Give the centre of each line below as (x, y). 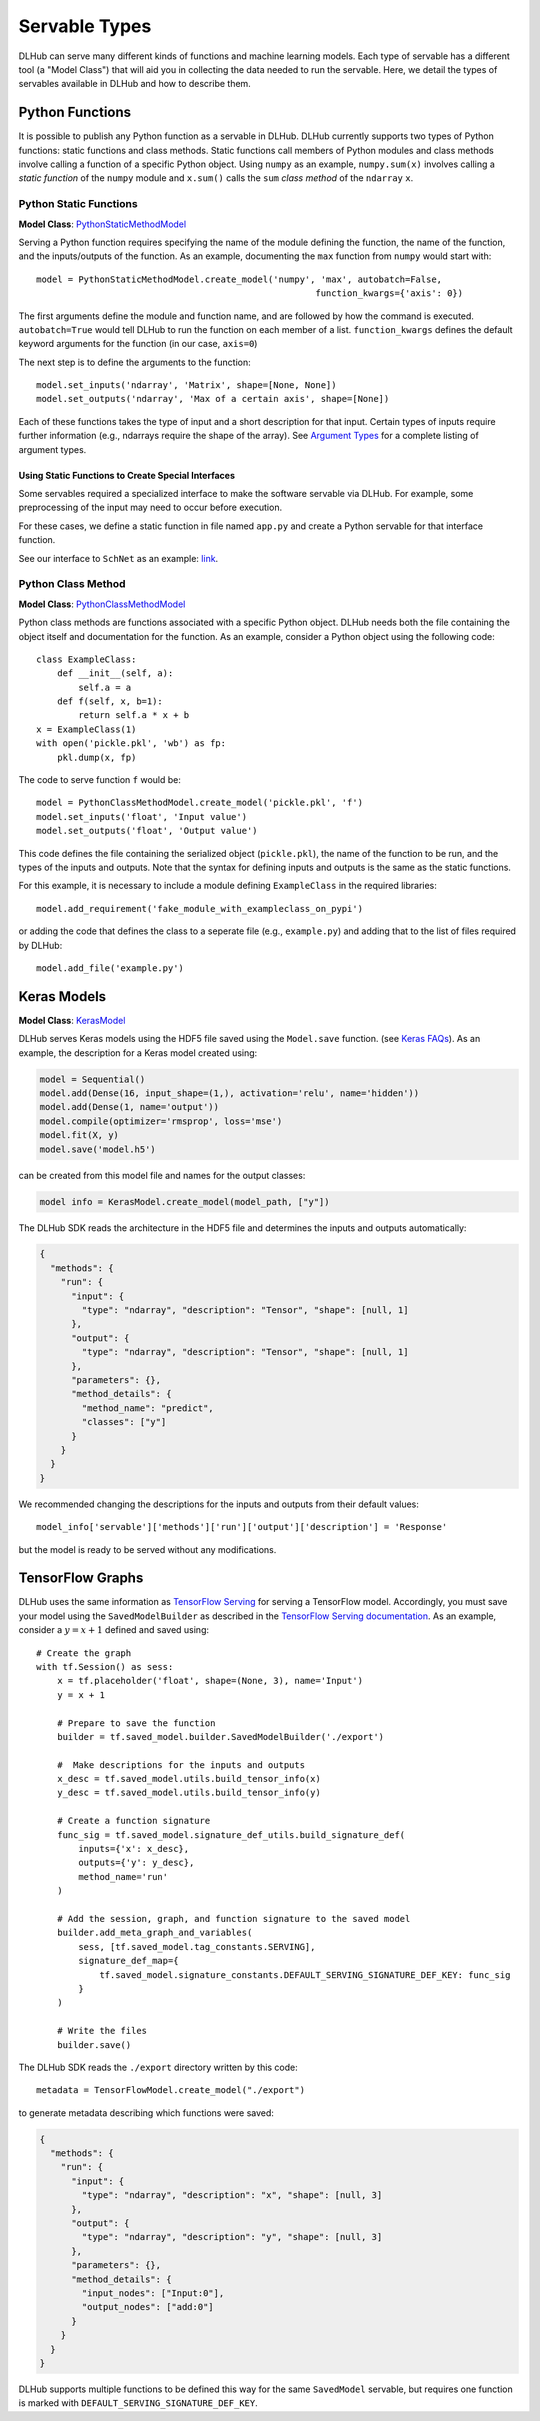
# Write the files (102, 2031)
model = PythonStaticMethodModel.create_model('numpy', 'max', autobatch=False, (239, 279)
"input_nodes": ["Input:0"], (153, 2293)
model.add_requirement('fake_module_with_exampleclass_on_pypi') (200, 908)
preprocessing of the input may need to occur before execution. (150, 507)
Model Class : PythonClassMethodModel (102, 604)
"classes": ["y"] (124, 1422)
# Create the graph (84, 1653)
